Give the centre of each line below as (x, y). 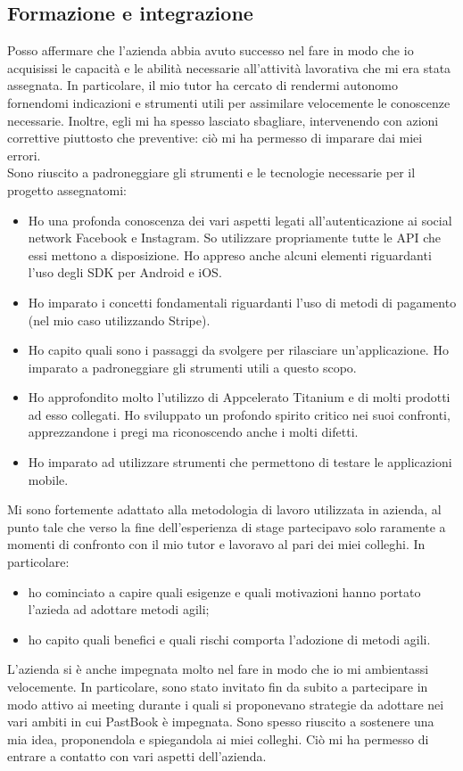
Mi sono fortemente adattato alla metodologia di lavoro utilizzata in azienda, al (224, 509)
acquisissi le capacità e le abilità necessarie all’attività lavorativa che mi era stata (229, 67)
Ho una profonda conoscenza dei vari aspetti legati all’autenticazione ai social (240, 220)
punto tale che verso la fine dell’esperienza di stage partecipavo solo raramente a (227, 526)
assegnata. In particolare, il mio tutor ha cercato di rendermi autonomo (203, 85)
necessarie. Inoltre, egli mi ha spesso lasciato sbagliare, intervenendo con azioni (223, 120)
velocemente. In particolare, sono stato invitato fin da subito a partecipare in (218, 687)
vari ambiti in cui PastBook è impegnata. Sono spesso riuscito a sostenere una (221, 722)
